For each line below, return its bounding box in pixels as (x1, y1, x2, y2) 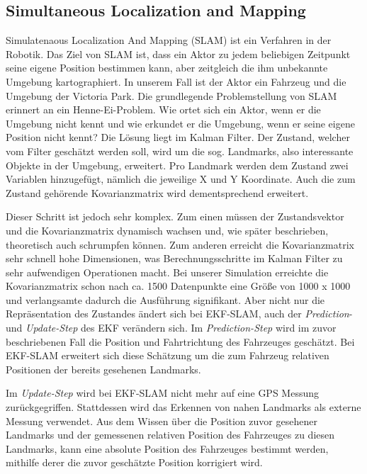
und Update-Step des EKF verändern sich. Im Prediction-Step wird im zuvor (6, 320, 337, 335)
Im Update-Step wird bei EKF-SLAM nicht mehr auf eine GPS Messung (6, 385, 320, 400)
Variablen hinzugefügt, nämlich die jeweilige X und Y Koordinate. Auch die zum (6, 171, 356, 186)
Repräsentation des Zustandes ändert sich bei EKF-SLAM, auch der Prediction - (6, 306, 353, 321)
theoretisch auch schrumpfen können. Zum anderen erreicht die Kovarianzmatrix (6, 237, 354, 252)
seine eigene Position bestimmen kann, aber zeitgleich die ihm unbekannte (6, 60, 328, 75)
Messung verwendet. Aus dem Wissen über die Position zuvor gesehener (6, 413, 317, 428)
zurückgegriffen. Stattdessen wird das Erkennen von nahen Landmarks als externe (6, 400, 361, 414)
